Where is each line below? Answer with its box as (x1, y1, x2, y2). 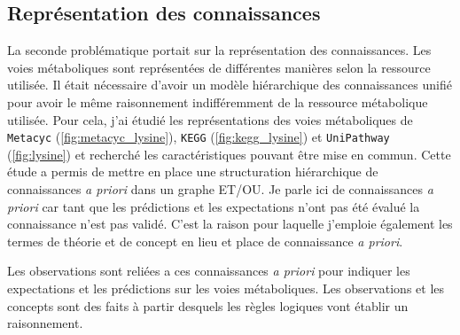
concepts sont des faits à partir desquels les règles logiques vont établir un (7, 296, 409, 315)
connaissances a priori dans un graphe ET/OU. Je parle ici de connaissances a (7, 180, 433, 199)
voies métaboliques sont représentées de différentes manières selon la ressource (7, 58, 431, 76)
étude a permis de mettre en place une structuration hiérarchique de (7, 162, 378, 181)
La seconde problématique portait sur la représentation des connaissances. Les (7, 41, 432, 59)
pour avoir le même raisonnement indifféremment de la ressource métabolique (7, 92, 428, 111)
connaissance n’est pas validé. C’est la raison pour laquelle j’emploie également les (7, 214, 453, 233)
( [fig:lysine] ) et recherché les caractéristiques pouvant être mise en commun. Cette (7, 144, 451, 163)
